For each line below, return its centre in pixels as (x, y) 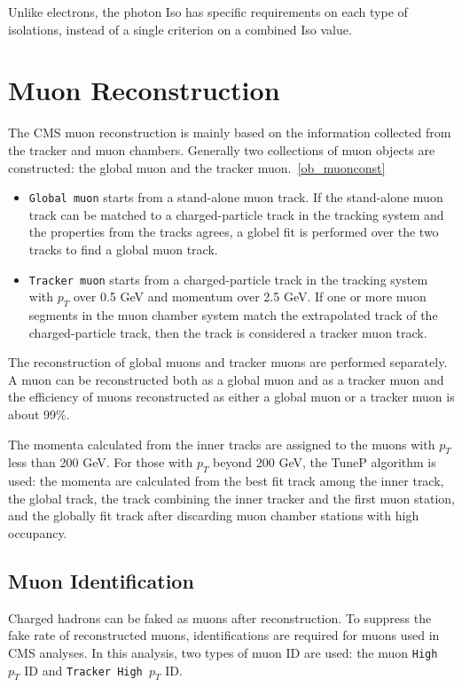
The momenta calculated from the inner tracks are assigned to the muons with (222, 444)
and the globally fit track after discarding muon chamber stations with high (214, 515)
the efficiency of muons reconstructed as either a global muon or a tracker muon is (231, 397)
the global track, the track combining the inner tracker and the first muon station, (232, 498)
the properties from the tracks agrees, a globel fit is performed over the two (234, 232)
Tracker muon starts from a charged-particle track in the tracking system (228, 279)
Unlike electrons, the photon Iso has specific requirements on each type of (208, 12)
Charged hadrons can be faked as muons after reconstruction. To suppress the (220, 617)
